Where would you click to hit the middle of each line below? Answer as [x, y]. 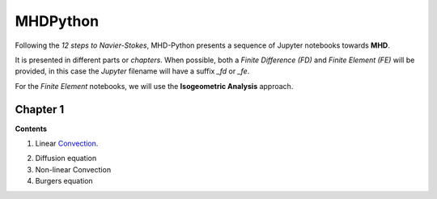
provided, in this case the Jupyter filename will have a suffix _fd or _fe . [132, 71]
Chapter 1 [40, 109]
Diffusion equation [66, 159]
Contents [31, 129]
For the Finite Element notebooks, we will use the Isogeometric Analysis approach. [154, 86]
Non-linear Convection [73, 169]
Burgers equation [64, 181]
